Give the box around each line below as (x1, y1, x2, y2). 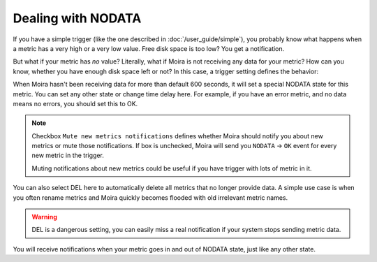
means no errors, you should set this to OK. (13, 99, 138, 108)
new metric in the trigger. (31, 151, 105, 160)
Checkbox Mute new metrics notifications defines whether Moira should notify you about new (31, 131, 324, 140)
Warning (31, 213, 57, 221)
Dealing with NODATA (13, 10, 142, 26)
